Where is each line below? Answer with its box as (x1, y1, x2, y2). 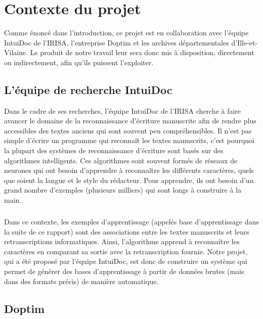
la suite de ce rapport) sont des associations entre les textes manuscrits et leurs (4, 226, 249, 237)
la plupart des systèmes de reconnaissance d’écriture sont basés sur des (4, 145, 224, 156)
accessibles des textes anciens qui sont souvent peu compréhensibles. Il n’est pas (4, 125, 252, 135)
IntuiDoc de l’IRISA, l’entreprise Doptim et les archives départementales (4, 37, 229, 48)
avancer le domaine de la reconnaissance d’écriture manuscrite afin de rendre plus (4, 115, 256, 126)
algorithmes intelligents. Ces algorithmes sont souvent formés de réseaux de (4, 155, 238, 165)
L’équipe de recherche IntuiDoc (4, 81, 172, 97)
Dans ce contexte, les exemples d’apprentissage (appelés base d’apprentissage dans (4, 216, 259, 227)
